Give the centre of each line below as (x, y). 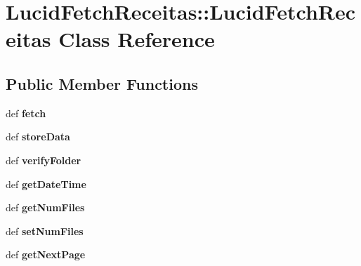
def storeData (38, 137)
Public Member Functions (102, 83)
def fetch (26, 113)
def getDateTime (46, 184)
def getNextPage (46, 254)
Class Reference (137, 39)
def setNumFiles (45, 231)
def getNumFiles (45, 207)
